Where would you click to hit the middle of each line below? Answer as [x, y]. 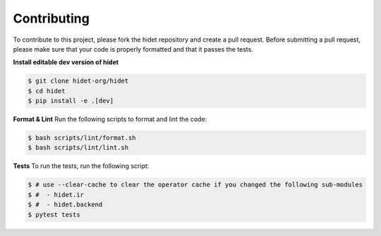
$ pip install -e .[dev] [71, 101]
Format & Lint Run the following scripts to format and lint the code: [110, 119]
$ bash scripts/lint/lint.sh [78, 148]
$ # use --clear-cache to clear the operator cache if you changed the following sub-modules [195, 185]
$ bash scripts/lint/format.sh [82, 138]
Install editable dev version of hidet [66, 62]
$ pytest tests [54, 214]
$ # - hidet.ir [56, 195]
